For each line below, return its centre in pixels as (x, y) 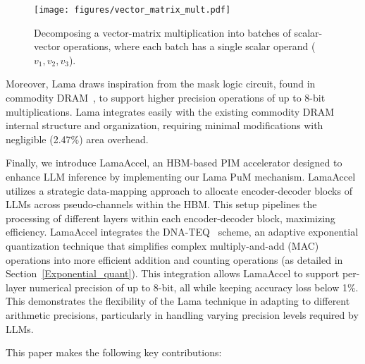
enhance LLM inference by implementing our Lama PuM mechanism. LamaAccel (181, 176)
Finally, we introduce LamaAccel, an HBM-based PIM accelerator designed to (174, 163)
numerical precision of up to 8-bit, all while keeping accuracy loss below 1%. (194, 287)
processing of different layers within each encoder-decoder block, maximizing (171, 218)
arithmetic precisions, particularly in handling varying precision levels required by (182, 314)
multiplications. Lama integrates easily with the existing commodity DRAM (170, 111)
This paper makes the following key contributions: (114, 352)
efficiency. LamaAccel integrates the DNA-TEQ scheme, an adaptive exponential (182, 232)
